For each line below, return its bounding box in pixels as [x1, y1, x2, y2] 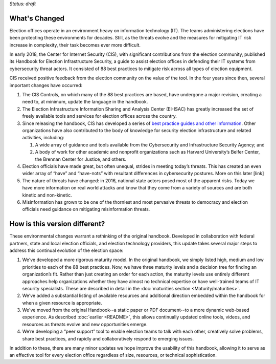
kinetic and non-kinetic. [22, 192, 72, 198]
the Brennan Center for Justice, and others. [35, 156, 127, 162]
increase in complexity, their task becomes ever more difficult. [9, 41, 141, 48]
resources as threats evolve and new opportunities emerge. [22, 321, 148, 327]
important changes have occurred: [9, 82, 83, 88]
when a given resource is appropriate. [22, 299, 102, 306]
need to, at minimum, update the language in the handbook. [22, 99, 148, 105]
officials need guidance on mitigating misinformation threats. [22, 206, 150, 212]
